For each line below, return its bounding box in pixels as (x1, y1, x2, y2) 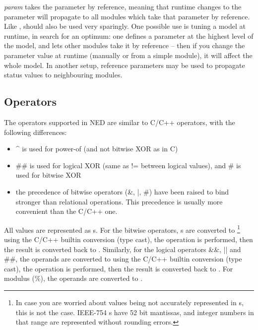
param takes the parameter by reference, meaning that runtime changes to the (4, 1, 242, 11)
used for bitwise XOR (15, 170, 81, 180)
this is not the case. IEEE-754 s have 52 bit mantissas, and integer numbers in (15, 307, 254, 317)
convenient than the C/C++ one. (15, 206, 118, 216)
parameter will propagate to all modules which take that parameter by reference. (4, 11, 250, 21)
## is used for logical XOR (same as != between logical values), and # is (15, 160, 241, 170)
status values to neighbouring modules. (4, 69, 123, 80)
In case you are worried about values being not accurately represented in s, (15, 297, 244, 307)
